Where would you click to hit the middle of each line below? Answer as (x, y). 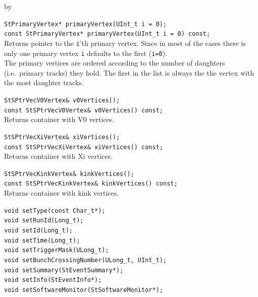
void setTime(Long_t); (42, 240)
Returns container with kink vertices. (62, 193)
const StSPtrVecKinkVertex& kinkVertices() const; (91, 184)
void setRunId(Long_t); (44, 221)
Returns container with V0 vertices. (59, 119)
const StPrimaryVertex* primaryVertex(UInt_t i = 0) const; (107, 34)
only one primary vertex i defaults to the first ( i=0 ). (86, 53)
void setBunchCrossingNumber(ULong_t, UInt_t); (86, 260)
